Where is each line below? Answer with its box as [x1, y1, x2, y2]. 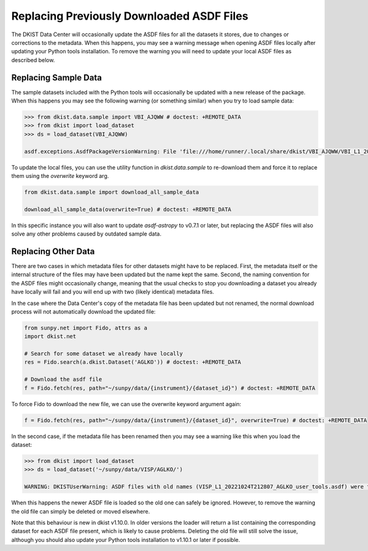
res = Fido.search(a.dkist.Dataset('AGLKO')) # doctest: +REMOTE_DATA [24, 359, 242, 366]
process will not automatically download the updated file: [11, 307, 156, 315]
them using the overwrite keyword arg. [11, 172, 109, 179]
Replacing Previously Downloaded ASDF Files [11, 9, 248, 23]
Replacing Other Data [11, 246, 95, 256]
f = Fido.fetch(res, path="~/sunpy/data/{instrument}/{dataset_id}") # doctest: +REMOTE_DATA [24, 384, 316, 391]
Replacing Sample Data [11, 72, 102, 83]
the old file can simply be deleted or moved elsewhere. [11, 507, 150, 515]
